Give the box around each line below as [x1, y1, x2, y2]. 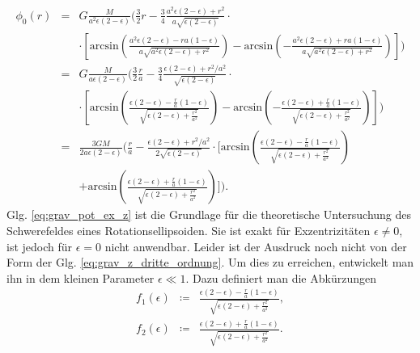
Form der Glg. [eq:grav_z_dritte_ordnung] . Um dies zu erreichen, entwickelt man [6, 254, 414, 271]
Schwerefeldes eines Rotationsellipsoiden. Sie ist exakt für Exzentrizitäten [6, 222, 371, 239]
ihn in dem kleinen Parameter [6, 269, 155, 286]
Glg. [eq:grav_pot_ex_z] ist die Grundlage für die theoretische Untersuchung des [6, 206, 412, 223]
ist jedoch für [6, 237, 73, 254]
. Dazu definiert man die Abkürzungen [185, 269, 376, 286]
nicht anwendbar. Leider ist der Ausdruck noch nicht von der [104, 237, 407, 254]
